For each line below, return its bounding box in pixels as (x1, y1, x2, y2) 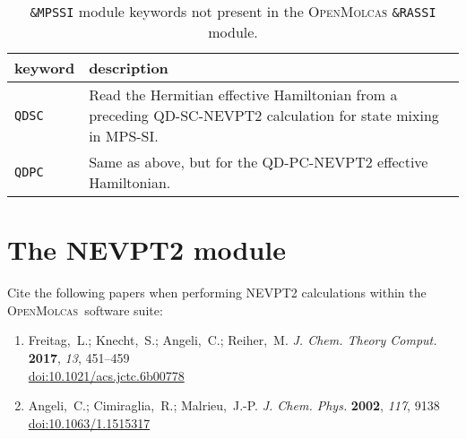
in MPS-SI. (89, 125, 159, 146)
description (89, 57, 168, 78)
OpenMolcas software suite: (7, 300, 163, 319)
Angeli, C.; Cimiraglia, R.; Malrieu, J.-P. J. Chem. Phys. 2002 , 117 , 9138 (28, 396, 440, 415)
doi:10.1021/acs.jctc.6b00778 (28, 366, 185, 384)
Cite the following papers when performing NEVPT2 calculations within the (7, 283, 427, 302)
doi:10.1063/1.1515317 (28, 413, 151, 432)
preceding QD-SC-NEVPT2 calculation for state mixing (89, 105, 439, 125)
